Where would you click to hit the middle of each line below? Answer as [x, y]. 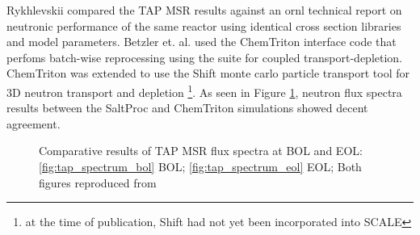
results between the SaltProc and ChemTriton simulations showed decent [187, 108]
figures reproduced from [98, 182]
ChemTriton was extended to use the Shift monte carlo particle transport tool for [208, 73]
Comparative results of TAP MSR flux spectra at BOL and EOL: [201, 151]
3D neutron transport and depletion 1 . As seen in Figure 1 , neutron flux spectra [204, 90]
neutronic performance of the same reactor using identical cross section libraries [204, 25]
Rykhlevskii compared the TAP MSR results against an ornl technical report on [204, 10]
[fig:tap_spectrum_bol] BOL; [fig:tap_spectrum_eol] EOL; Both [200, 166]
